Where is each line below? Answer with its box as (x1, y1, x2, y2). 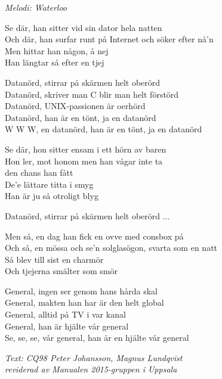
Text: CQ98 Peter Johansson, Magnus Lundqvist (5, 351, 183, 364)
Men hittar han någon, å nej (5, 44, 109, 57)
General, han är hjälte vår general (5, 319, 129, 332)
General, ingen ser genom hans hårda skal (5, 284, 158, 297)
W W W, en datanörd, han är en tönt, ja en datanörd (5, 123, 202, 135)
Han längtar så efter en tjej (5, 56, 104, 69)
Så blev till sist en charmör (5, 253, 104, 265)
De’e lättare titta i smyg (5, 178, 94, 190)
